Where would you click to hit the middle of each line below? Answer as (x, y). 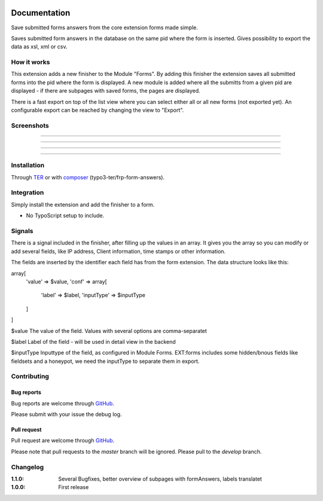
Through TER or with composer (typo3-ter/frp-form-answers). (88, 177)
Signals (22, 231)
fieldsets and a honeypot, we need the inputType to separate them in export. (105, 361)
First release (74, 487)
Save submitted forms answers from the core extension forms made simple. (105, 28)
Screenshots (30, 126)
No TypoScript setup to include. (65, 216)
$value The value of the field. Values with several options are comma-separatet (109, 331)
